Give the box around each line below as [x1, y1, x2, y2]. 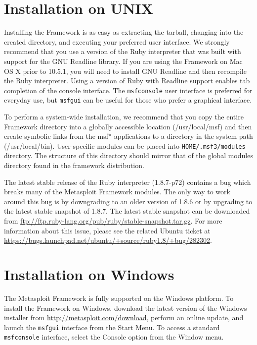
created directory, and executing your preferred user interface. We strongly [4, 36, 230, 47]
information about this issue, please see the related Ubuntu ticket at [4, 225, 211, 235]
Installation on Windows [4, 264, 174, 284]
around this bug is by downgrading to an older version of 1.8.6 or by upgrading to [4, 196, 253, 206]
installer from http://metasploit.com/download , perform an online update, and [4, 312, 244, 323]
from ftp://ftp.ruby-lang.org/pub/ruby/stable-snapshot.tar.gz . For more [4, 216, 222, 226]
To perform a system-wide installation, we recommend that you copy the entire [4, 112, 244, 121]
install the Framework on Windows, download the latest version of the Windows [4, 302, 247, 313]
